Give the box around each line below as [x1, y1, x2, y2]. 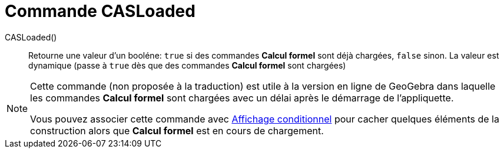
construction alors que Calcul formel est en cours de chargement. [30, 124, 324, 137]
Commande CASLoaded [5, 1, 195, 21]
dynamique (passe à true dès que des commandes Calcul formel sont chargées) [28, 60, 346, 70]
